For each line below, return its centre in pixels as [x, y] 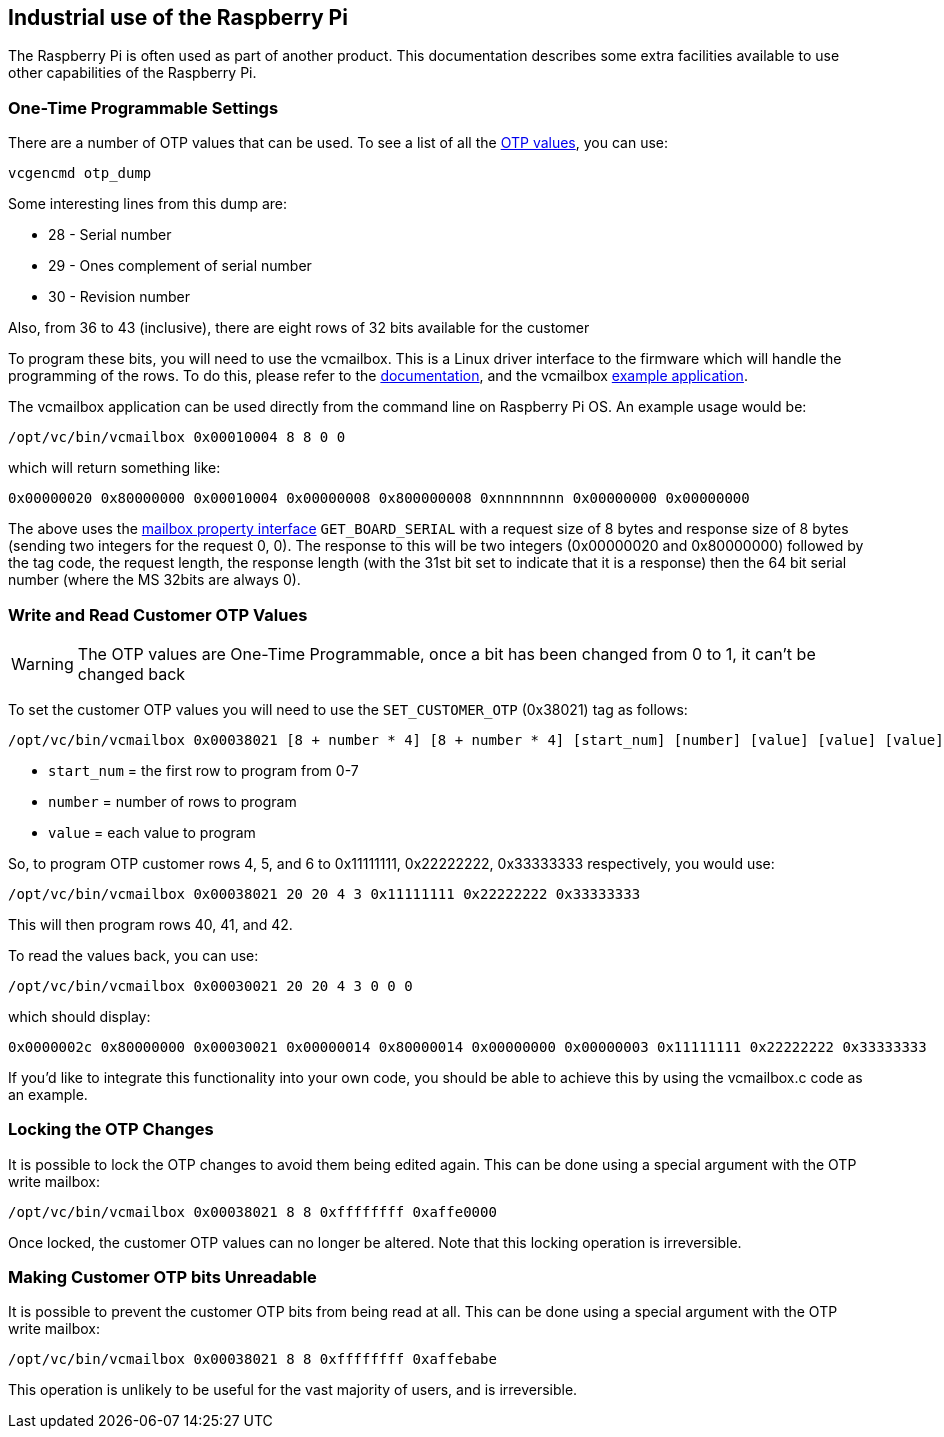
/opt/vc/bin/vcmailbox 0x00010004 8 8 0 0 [177, 437]
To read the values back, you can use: [133, 955]
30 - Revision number [119, 297]
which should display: [79, 1016]
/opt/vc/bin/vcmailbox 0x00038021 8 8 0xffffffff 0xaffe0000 [252, 1211]
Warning [42, 663]
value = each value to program [152, 832]
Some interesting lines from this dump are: [148, 204]
